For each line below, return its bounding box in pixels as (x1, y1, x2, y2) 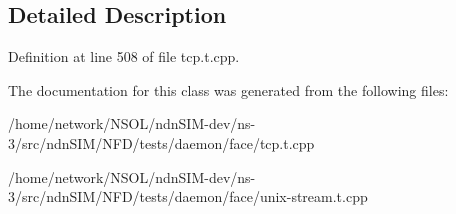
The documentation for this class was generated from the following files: (8, 79, 449, 100)
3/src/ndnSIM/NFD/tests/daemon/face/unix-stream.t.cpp (8, 186, 368, 207)
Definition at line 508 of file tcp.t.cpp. (8, 46, 240, 67)
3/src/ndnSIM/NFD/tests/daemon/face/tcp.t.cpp (8, 132, 315, 153)
